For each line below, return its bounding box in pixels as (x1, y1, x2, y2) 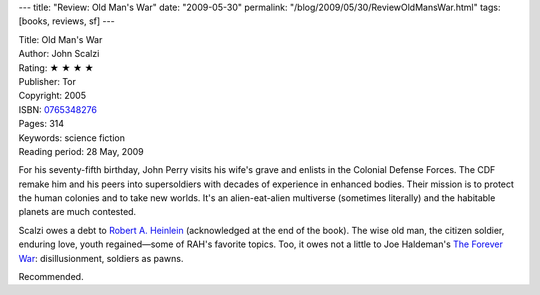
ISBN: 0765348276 (18, 103, 97, 115)
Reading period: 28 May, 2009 (18, 145, 144, 157)
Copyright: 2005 (18, 90, 87, 102)
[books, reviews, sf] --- (18, 15, 115, 27)
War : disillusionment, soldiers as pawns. (18, 252, 184, 264)
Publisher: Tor (18, 75, 77, 87)
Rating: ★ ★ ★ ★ (18, 61, 94, 74)
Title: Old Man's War (18, 33, 103, 45)
